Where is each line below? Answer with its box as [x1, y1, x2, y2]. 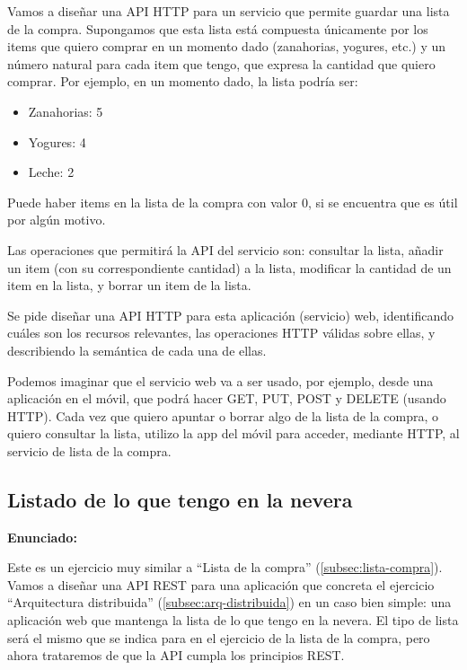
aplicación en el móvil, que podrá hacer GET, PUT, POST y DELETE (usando [7, 389, 446, 408]
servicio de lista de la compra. [7, 441, 172, 460]
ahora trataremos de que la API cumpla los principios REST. [7, 646, 345, 665]
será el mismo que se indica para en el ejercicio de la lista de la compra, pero [7, 628, 430, 647]
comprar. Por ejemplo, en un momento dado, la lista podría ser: [7, 72, 358, 91]
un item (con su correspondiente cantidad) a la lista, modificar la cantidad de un [7, 258, 452, 277]
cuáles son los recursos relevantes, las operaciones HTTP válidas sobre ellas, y [7, 323, 436, 342]
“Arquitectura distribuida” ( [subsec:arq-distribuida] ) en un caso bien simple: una [7, 593, 452, 612]
